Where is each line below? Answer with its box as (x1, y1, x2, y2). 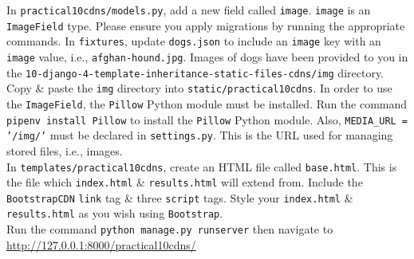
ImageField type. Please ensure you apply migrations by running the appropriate (6, 17, 405, 33)
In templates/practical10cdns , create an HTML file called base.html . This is (6, 158, 397, 175)
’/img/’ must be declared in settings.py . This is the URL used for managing (6, 127, 393, 143)
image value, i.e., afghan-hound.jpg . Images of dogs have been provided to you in (6, 48, 408, 65)
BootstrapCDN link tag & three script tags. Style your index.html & (6, 189, 353, 206)
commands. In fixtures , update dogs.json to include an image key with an (6, 33, 381, 49)
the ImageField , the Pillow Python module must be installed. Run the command (6, 95, 408, 112)
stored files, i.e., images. (6, 142, 123, 159)
